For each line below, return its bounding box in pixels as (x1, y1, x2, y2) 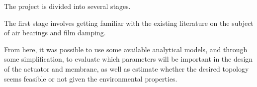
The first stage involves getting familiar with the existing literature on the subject (4, 17, 254, 28)
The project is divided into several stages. (4, 1, 131, 11)
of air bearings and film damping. (4, 27, 106, 38)
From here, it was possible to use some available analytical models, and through (4, 44, 248, 54)
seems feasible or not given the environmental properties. (4, 73, 177, 84)
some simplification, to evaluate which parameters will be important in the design (4, 54, 253, 64)
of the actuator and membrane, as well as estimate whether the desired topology (4, 63, 249, 74)
